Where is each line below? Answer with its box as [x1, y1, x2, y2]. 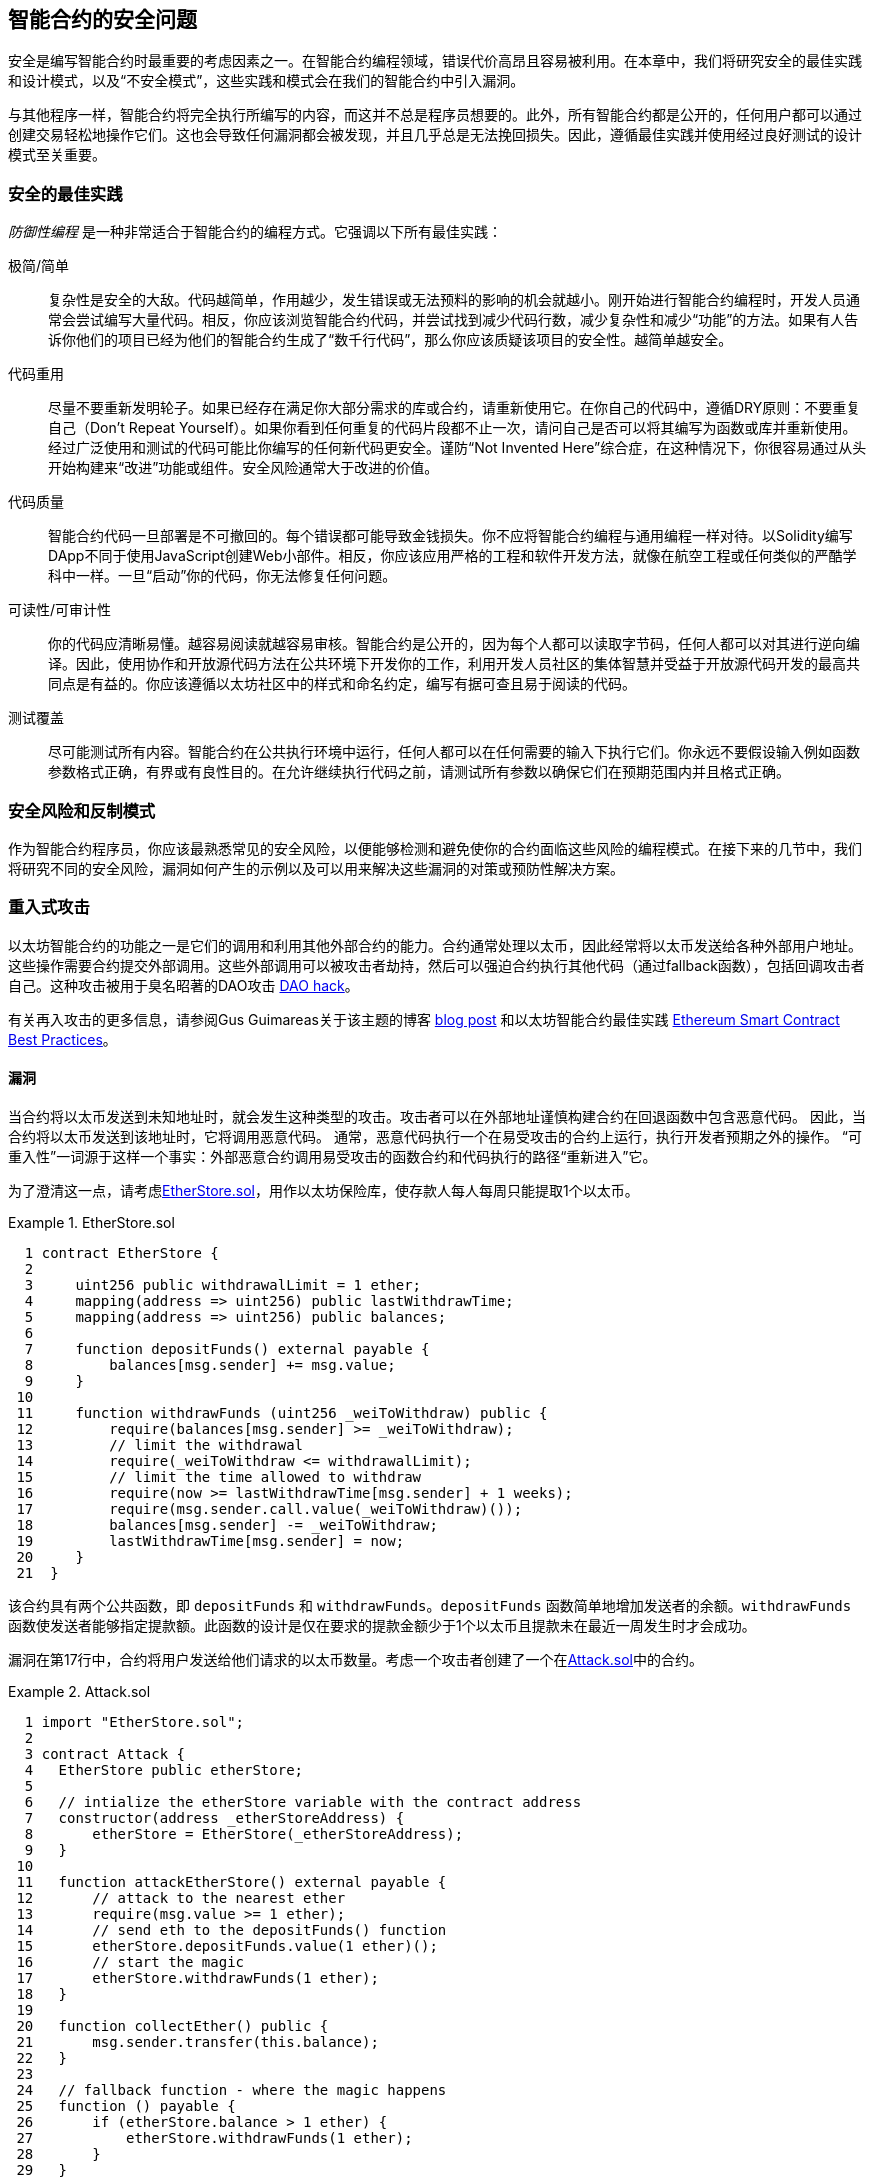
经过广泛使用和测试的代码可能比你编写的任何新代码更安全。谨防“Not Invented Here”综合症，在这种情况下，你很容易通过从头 [48, 439, 867, 457]
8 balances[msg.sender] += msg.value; [24, 1356, 396, 1373]
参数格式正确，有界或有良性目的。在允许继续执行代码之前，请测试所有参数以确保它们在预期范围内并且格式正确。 [48, 763, 790, 781]
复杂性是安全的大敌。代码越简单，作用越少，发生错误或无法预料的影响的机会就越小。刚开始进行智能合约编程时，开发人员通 [48, 291, 860, 309]
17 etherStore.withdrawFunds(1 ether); [16, 1969, 379, 1986]
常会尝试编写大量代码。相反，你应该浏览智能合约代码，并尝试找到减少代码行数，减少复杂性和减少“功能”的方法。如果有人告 [48, 311, 859, 329]
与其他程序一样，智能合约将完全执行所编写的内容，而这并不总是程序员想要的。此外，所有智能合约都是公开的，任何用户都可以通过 [8, 106, 862, 124]
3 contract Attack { [24, 1745, 186, 1762]
